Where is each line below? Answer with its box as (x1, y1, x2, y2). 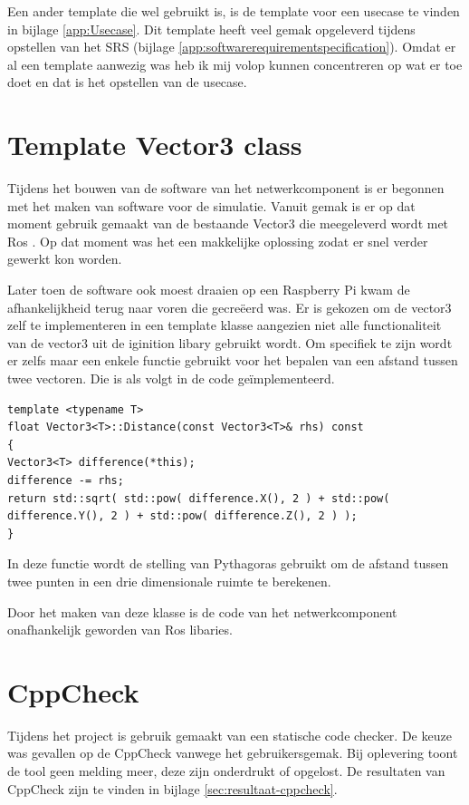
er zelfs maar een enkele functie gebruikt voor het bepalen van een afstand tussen (7, 351, 458, 370)
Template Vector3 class (7, 126, 302, 163)
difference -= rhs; (7, 474, 124, 487)
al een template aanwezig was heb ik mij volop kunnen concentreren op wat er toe (7, 54, 463, 73)
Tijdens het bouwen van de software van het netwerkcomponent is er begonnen (7, 179, 445, 198)
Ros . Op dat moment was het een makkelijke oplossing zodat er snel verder (7, 231, 428, 250)
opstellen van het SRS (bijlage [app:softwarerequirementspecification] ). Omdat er (7, 37, 456, 56)
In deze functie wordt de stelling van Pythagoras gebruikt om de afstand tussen (7, 554, 449, 573)
